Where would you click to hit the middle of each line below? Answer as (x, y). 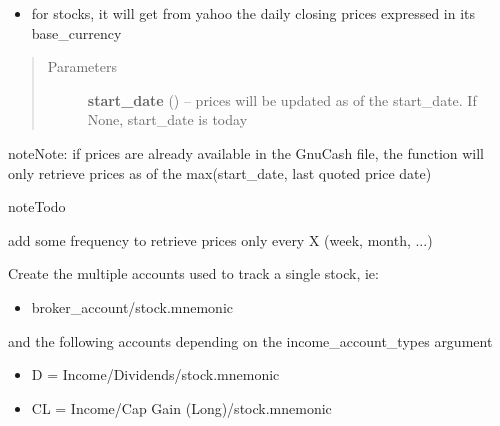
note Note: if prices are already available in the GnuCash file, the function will (246, 152)
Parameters (82, 66)
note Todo (37, 206)
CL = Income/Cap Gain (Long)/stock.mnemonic (181, 407)
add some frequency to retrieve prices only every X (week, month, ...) (220, 239)
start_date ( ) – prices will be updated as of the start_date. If (282, 99)
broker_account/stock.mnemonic (132, 306)
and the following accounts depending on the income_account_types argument (250, 340)
